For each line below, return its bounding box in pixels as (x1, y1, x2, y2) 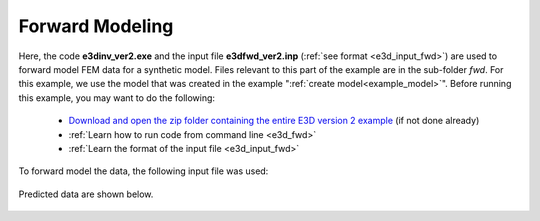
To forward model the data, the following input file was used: (18, 165, 269, 177)
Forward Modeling (18, 15, 174, 37)
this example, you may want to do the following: (18, 91, 215, 104)
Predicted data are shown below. (18, 188, 154, 200)
